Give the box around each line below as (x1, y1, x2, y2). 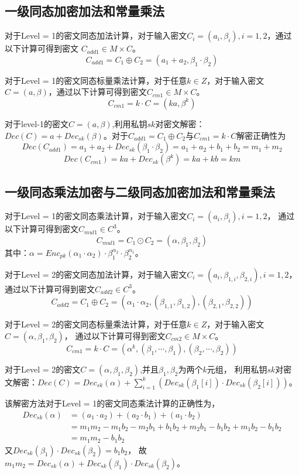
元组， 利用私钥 (207, 363, 267, 375)
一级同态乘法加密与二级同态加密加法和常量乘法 (5, 182, 275, 200)
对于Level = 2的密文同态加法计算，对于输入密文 (5, 268, 187, 280)
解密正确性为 (236, 129, 286, 141)
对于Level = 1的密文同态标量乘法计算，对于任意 (5, 74, 187, 86)
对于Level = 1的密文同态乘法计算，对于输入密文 (5, 210, 187, 222)
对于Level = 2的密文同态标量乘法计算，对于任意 (5, 318, 187, 330)
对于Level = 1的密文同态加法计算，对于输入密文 (5, 29, 187, 42)
